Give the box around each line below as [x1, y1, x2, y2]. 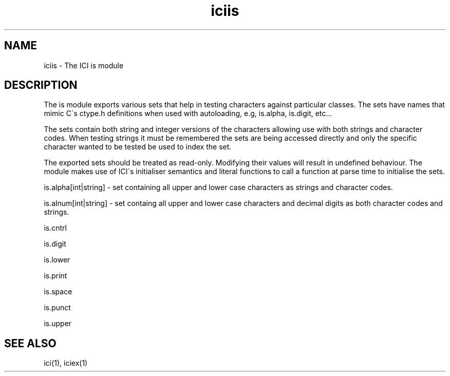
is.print [44, 271, 67, 280]
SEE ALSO [4, 336, 57, 350]
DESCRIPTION [4, 79, 78, 92]
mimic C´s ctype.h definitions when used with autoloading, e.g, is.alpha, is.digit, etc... [44, 109, 332, 118]
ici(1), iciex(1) [44, 359, 88, 368]
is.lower [44, 255, 70, 265]
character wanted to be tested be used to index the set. [44, 142, 232, 152]
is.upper [44, 319, 72, 328]
